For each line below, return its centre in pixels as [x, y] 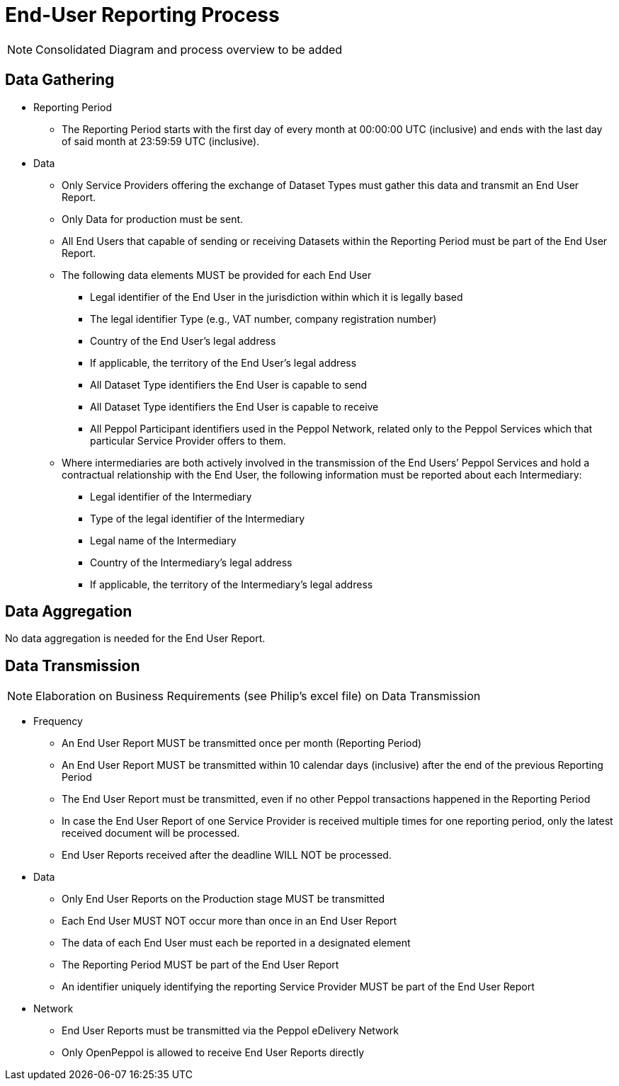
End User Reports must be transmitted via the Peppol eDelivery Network [230, 1031]
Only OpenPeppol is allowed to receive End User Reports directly [213, 1053]
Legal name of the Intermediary [163, 540]
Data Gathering [60, 80]
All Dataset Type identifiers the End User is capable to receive [234, 406]
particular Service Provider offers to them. [188, 440]
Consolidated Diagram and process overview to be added [189, 49]
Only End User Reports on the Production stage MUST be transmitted [223, 899]
